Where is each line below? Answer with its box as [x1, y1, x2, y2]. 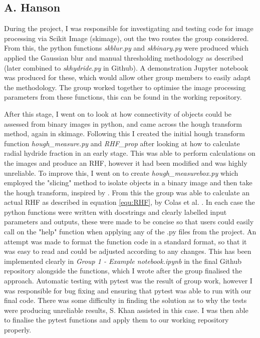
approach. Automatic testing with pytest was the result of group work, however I [4, 275, 252, 286]
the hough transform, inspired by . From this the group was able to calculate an [4, 187, 249, 197]
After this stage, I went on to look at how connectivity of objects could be [4, 108, 232, 119]
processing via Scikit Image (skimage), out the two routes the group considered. [4, 33, 249, 43]
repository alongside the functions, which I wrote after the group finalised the [4, 265, 242, 276]
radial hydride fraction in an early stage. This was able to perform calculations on [4, 148, 255, 158]
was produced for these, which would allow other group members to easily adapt [4, 72, 251, 83]
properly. [4, 324, 32, 335]
